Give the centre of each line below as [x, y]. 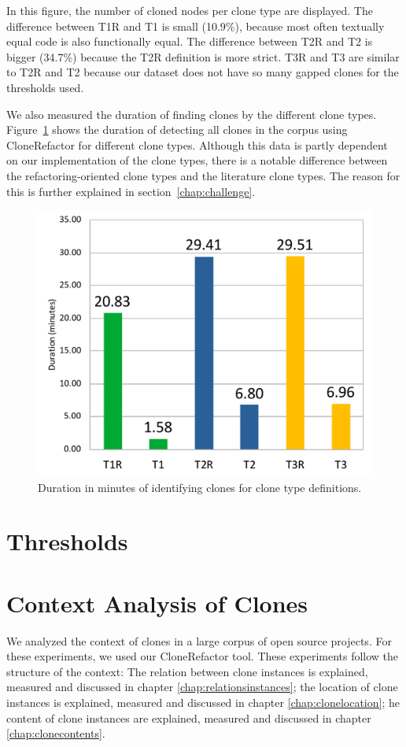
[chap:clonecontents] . [56, 733]
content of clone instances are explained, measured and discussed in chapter [189, 717]
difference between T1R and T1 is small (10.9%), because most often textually [196, 26]
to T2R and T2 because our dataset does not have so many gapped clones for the [203, 72]
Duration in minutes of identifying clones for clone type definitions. [200, 487]
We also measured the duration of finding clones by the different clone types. [192, 114]
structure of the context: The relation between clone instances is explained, [187, 671]
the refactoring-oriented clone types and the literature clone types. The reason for [203, 175]
